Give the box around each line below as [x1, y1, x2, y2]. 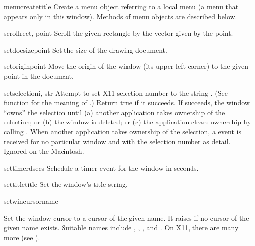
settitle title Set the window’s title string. [4, 179, 127, 189]
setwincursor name [4, 195, 58, 206]
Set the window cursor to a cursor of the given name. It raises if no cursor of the [4, 212, 249, 223]
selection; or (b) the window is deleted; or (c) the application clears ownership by [4, 117, 251, 127]
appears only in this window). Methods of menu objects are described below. [4, 11, 237, 21]
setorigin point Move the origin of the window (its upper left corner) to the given [4, 61, 248, 71]
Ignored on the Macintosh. [4, 146, 84, 156]
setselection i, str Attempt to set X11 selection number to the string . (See [4, 87, 228, 98]
